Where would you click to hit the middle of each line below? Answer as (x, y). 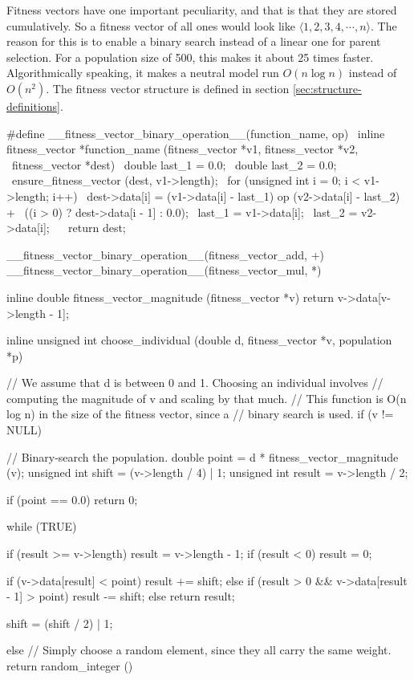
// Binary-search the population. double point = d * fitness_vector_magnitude (203, 456)
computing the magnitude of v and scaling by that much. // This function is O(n (207, 398)
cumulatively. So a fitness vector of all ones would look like (151, 25)
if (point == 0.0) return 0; (72, 499)
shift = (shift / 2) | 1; (60, 623)
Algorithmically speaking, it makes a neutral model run (143, 73)
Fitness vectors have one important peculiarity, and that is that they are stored (202, 10)
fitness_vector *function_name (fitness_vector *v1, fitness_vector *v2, (183, 149)
